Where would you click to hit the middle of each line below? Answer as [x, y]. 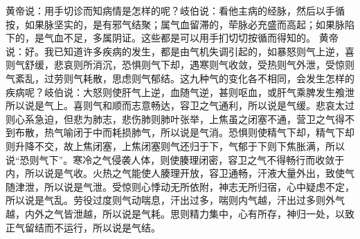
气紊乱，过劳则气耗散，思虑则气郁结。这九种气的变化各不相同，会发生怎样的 [180, 78]
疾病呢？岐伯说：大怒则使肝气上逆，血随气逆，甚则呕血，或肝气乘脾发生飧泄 [180, 92]
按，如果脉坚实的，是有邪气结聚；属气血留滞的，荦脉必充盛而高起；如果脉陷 [180, 24]
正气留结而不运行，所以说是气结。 [83, 227]
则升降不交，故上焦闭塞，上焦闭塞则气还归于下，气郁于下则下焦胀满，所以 [175, 145]
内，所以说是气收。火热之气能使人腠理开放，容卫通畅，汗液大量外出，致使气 [180, 173]
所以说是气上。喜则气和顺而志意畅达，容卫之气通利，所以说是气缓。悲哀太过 [180, 105]
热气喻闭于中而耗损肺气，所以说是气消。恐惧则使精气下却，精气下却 [199, 132]
